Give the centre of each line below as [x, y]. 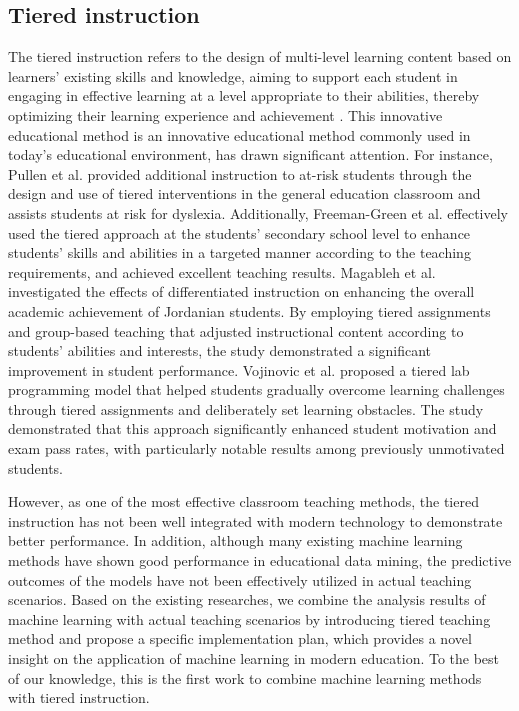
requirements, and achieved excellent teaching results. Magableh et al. [222, 271]
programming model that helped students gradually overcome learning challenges [256, 389]
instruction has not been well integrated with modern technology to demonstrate [255, 520]
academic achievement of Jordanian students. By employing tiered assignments [249, 310]
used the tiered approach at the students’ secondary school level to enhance [239, 232]
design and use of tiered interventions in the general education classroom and [244, 193]
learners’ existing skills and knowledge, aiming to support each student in [233, 75]
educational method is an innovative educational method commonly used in [239, 134]
